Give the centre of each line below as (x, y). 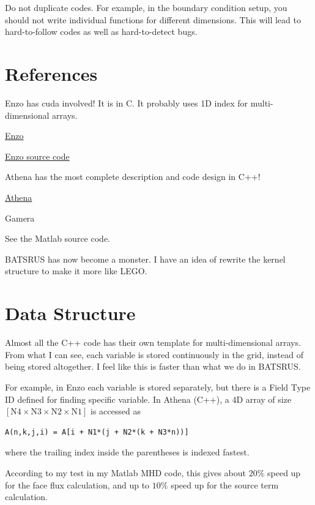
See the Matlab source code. (57, 238)
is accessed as (116, 411)
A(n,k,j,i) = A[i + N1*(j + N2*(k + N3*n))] (97, 432)
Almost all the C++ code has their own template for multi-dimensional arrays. (153, 342)
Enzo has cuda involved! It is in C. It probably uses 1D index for (127, 103)
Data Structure (70, 313)
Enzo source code (37, 156)
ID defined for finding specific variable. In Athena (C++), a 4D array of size (148, 399)
